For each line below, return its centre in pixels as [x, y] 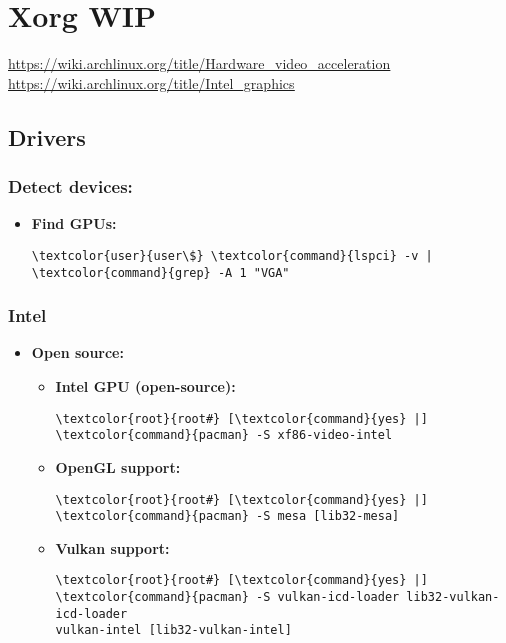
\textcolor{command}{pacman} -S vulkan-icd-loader [227, 597]
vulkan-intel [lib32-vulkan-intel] [173, 630]
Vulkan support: [112, 547]
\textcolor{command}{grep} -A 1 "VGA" [160, 272]
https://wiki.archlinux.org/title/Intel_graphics [151, 82]
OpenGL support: [118, 466]
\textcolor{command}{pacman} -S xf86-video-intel [224, 435]
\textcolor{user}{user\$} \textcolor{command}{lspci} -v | [232, 255]
